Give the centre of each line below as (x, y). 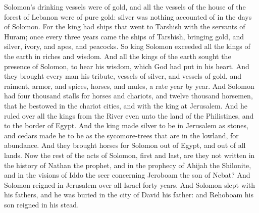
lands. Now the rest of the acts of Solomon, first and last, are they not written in (129, 155)
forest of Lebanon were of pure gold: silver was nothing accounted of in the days (128, 16)
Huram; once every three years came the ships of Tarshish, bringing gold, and (124, 36)
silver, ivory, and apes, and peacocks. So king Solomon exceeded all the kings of (127, 46)
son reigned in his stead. (42, 204)
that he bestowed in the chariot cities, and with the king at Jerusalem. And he (126, 105)
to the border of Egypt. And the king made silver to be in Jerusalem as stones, (126, 125)
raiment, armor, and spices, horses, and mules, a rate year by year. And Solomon (129, 86)
